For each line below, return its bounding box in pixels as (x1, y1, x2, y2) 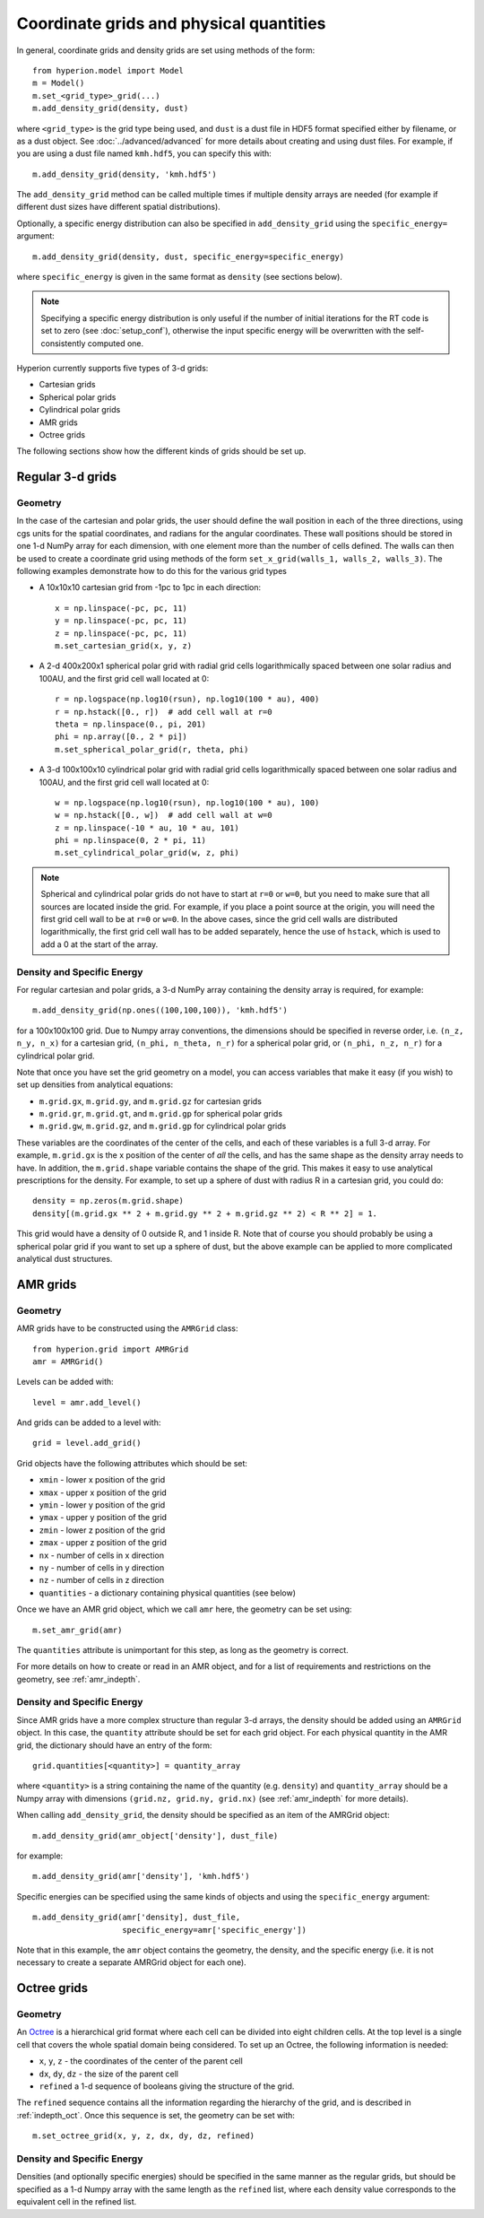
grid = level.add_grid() (32, 1438, 142, 1448)
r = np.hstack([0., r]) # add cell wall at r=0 (55, 707, 272, 717)
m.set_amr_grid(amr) (32, 1624, 123, 1635)
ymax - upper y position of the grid (39, 1512, 168, 1523)
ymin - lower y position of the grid (39, 1500, 166, 1510)
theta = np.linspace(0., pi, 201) (55, 718, 206, 729)
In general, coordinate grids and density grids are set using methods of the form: (16, 45, 315, 56)
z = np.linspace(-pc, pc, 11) (55, 628, 188, 639)
